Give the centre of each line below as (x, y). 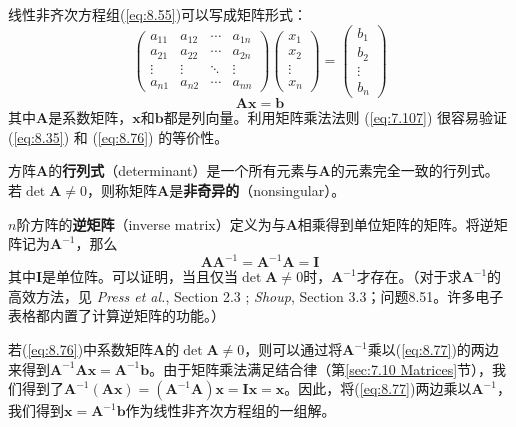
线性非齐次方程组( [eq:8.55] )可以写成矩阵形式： (158, 14)
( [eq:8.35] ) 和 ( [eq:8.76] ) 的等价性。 (118, 136)
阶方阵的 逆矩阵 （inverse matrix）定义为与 (151, 223)
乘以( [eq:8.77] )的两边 (433, 349)
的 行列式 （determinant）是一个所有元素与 (183, 170)
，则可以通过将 (293, 349)
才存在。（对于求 (409, 276)
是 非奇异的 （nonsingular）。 (257, 189)
